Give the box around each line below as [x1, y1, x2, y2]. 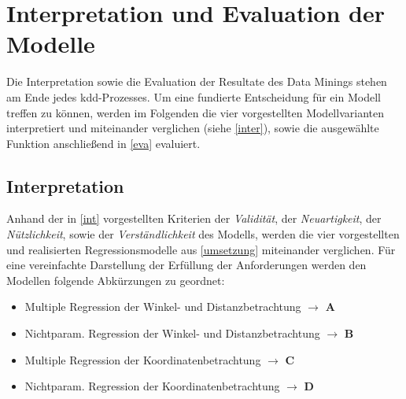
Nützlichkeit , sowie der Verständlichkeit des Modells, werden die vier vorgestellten [6, 226, 400, 242]
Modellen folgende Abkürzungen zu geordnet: [6, 272, 225, 288]
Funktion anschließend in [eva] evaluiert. [6, 135, 201, 151]
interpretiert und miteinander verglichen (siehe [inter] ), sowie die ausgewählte [6, 120, 379, 136]
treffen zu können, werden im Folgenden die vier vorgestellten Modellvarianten [6, 104, 384, 120]
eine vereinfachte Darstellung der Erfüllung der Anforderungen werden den [6, 257, 367, 273]
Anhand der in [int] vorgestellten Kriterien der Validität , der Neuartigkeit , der [6, 210, 382, 227]
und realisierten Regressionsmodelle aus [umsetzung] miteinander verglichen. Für [6, 241, 396, 257]
